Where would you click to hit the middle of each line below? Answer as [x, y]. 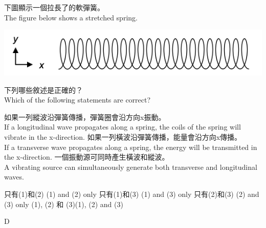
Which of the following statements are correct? [77, 100]
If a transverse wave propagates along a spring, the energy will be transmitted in [131, 147]
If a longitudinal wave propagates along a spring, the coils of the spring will [123, 127]
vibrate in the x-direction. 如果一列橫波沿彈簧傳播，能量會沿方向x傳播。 [123, 137]
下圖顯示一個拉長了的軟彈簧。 [54, 7]
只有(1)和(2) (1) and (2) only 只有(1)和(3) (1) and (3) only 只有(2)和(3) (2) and [132, 194]
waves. [14, 177]
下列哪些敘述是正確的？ [43, 90]
